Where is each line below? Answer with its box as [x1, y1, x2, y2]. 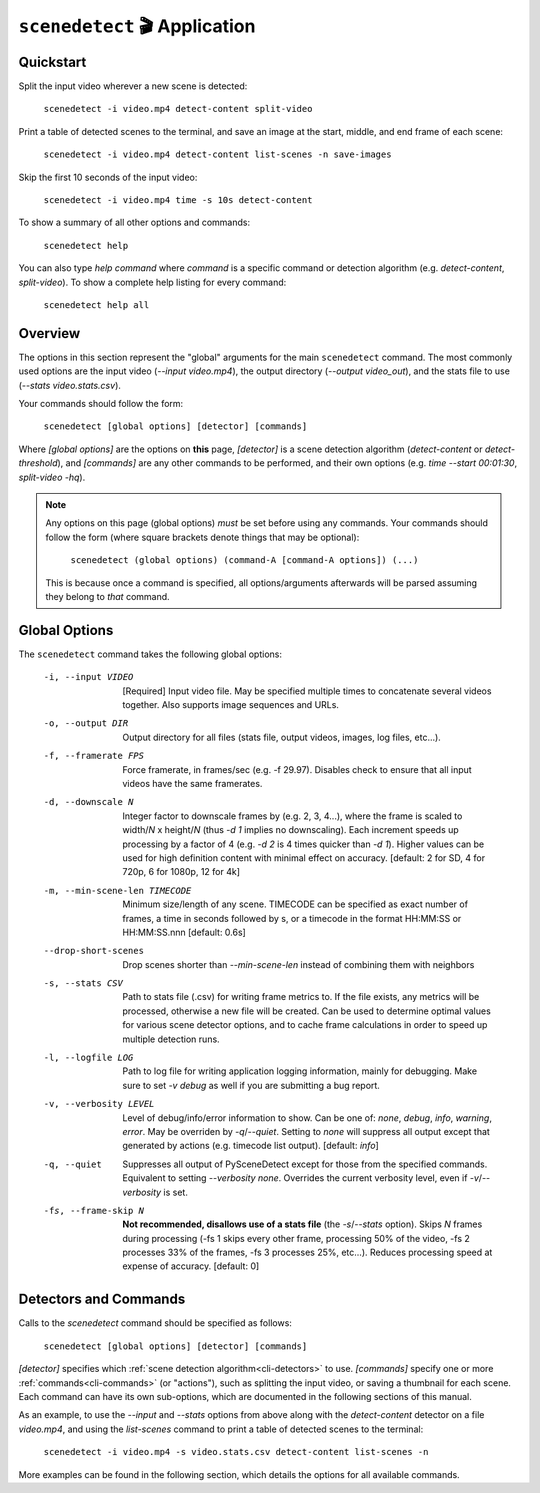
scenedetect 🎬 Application [18, 15, 256, 37]
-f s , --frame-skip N [43, 1205, 145, 1216]
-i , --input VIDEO [43, 671, 134, 683]
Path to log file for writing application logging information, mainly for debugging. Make [122, 1065, 478, 1077]
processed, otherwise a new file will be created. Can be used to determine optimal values [122, 1005, 492, 1017]
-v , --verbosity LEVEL [43, 1098, 155, 1110]
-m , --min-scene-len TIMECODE [43, 885, 192, 896]
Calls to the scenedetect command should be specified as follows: [18, 1317, 292, 1329]
